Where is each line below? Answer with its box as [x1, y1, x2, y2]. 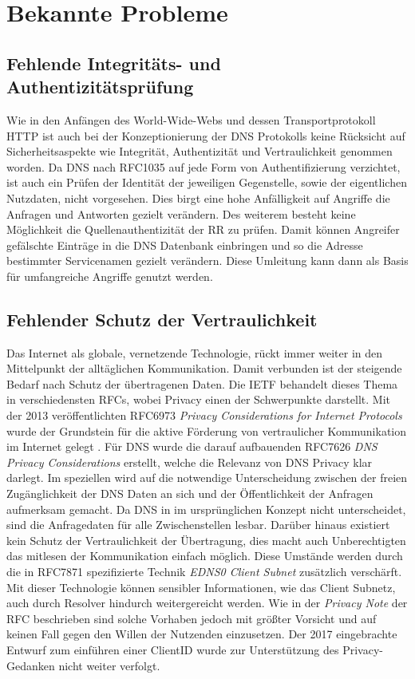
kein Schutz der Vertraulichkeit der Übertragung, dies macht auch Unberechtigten [6, 531, 406, 548]
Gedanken [6, 657, 55, 673]
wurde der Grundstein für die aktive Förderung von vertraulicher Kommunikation [6, 422, 407, 439]
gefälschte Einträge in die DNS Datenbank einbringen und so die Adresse [6, 236, 363, 253]
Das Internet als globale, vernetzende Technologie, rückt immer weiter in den [6, 344, 383, 361]
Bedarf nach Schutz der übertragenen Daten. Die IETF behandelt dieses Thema [6, 375, 398, 392]
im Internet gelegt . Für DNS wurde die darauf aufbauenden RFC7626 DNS [6, 438, 377, 455]
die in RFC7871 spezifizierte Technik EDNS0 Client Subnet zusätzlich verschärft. [6, 563, 402, 580]
